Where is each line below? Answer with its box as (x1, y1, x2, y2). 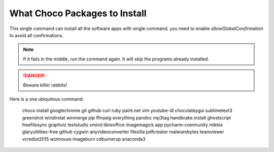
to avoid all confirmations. (9, 32, 63, 38)
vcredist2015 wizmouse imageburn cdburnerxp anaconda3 (22, 136, 146, 142)
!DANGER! (23, 73, 45, 79)
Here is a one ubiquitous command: (9, 96, 84, 102)
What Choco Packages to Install (9, 8, 147, 19)
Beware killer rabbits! (23, 82, 67, 88)
